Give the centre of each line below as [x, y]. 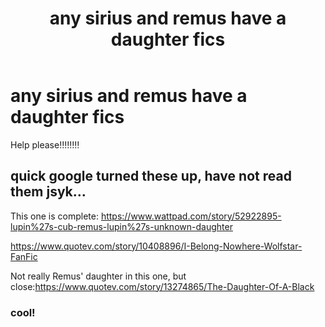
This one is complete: [54, 216]
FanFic [24, 256]
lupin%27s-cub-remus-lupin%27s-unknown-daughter [121, 226]
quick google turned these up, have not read [151, 176]
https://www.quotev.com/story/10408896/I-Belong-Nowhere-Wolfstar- [156, 246]
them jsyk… [48, 192]
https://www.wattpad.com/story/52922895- [191, 216]
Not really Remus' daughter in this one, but [98, 276]
